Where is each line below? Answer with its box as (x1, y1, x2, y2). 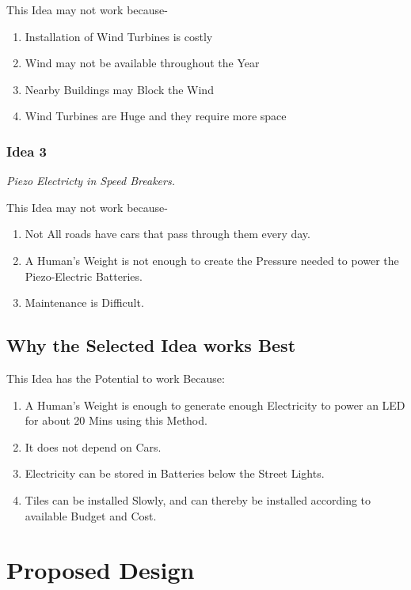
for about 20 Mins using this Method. (25, 412, 207, 429)
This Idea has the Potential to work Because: (6, 369, 225, 386)
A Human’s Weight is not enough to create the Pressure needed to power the (25, 252, 399, 268)
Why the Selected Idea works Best (6, 333, 296, 357)
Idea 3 (6, 141, 48, 161)
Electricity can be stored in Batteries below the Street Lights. (25, 465, 325, 482)
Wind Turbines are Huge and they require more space (25, 108, 287, 124)
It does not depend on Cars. (25, 438, 162, 455)
